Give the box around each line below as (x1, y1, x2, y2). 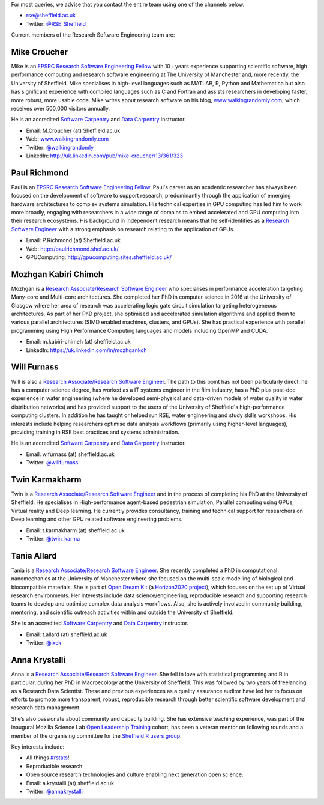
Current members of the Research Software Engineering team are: (11, 31, 175, 38)
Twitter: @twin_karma (26, 535, 80, 542)
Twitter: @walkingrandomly (26, 144, 94, 151)
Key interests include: (11, 743, 65, 750)
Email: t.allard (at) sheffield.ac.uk (26, 631, 107, 638)
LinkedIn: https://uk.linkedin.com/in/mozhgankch (26, 346, 147, 354)
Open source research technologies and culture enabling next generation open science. (26, 771, 244, 778)
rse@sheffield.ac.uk (26, 12, 76, 19)
